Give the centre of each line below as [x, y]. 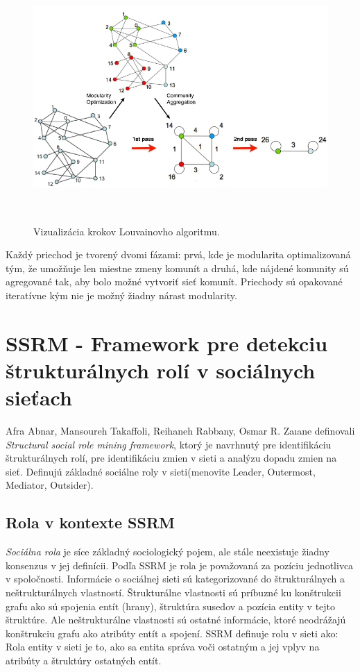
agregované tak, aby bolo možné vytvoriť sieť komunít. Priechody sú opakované [174, 282]
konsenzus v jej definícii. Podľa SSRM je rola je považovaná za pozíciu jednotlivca [180, 565]
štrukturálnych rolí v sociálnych [161, 370]
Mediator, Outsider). [50, 485]
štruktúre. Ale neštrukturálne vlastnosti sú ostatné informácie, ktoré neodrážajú [176, 620]
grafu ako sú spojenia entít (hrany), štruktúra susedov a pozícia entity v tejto [171, 606]
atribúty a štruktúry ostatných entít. [84, 661]
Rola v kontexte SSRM [90, 522]
